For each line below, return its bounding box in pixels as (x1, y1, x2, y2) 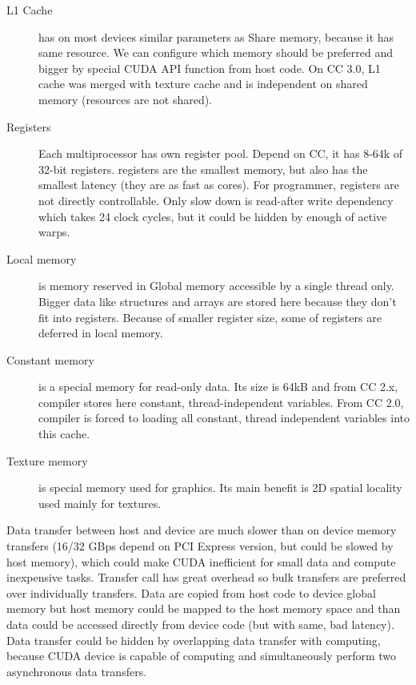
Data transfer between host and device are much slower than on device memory (6, 522, 397, 538)
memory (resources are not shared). (38, 91, 213, 107)
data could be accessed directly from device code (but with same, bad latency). (6, 616, 394, 632)
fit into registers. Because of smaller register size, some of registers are (38, 308, 382, 325)
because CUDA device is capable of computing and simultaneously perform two (6, 647, 397, 664)
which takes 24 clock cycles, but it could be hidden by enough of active (38, 208, 387, 224)
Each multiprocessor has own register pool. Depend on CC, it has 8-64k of (38, 145, 403, 162)
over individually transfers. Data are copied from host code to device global (6, 584, 376, 601)
